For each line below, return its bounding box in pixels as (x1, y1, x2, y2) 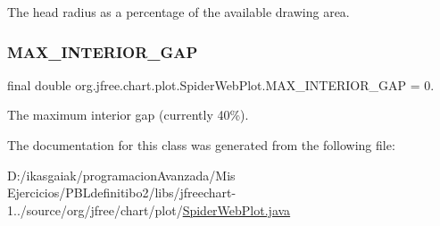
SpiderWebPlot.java (182, 200, 291, 219)
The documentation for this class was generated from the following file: (7, 136, 395, 154)
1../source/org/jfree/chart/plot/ (7, 200, 183, 219)
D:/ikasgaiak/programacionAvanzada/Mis (7, 165, 236, 184)
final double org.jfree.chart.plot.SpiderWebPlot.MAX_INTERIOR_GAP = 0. (7, 75, 435, 94)
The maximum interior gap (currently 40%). (7, 105, 249, 124)
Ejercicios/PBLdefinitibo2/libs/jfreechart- (7, 183, 237, 202)
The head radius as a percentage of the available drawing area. (7, 3, 350, 21)
